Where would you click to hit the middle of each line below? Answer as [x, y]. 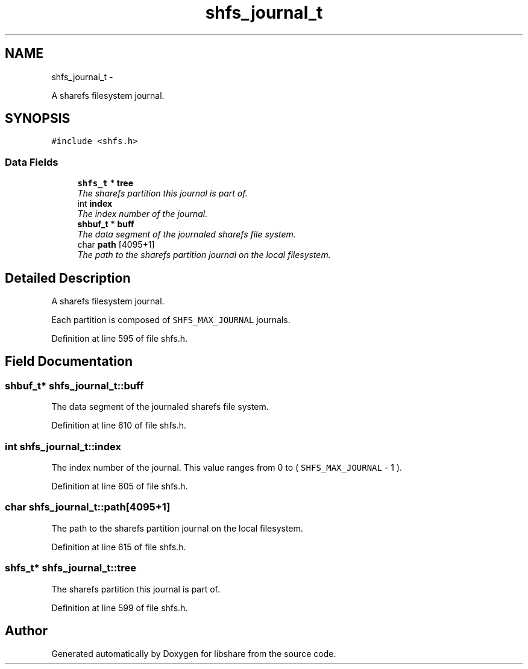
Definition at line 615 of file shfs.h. [119, 547]
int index [95, 204]
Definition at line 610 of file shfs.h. [119, 426]
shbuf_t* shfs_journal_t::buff [74, 385]
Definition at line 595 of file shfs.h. [120, 339]
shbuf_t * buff [106, 224]
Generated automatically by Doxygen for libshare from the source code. [194, 654]
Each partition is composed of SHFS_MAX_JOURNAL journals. [171, 320]
